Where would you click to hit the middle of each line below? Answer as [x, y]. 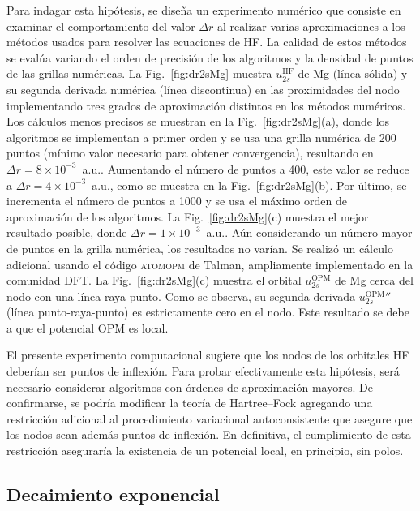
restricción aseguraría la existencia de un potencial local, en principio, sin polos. [205, 451]
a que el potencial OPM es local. [88, 327]
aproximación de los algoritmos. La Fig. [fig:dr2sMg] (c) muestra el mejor [188, 216]
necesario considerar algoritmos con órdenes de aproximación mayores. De [190, 386]
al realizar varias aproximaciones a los [311, 26]
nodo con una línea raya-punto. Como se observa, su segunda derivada [181, 296]
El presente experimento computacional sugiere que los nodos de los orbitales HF [208, 355]
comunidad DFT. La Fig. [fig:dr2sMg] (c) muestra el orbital [154, 280]
